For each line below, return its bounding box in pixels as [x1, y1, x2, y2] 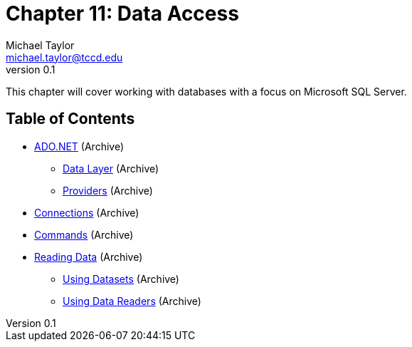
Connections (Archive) [34, 206, 139, 219]
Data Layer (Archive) [63, 162, 159, 175]
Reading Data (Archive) [34, 250, 143, 263]
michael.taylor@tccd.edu [6, 51, 123, 63]
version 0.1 [6, 63, 56, 76]
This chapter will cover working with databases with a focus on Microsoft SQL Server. [6, 85, 407, 98]
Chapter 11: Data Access [6, 1, 239, 26]
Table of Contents [6, 110, 135, 128]
